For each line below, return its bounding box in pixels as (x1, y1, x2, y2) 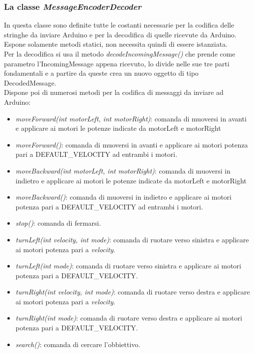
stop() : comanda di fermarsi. (15, 218, 101, 228)
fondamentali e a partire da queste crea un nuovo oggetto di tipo (4, 68, 199, 78)
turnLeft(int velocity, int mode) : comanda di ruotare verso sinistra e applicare (15, 234, 249, 244)
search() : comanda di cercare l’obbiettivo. (15, 339, 141, 349)
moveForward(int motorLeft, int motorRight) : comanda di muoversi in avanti (15, 113, 247, 123)
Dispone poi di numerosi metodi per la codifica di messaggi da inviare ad (4, 87, 224, 97)
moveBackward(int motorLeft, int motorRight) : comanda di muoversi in (15, 165, 230, 176)
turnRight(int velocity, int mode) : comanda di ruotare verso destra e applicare (15, 287, 250, 297)
